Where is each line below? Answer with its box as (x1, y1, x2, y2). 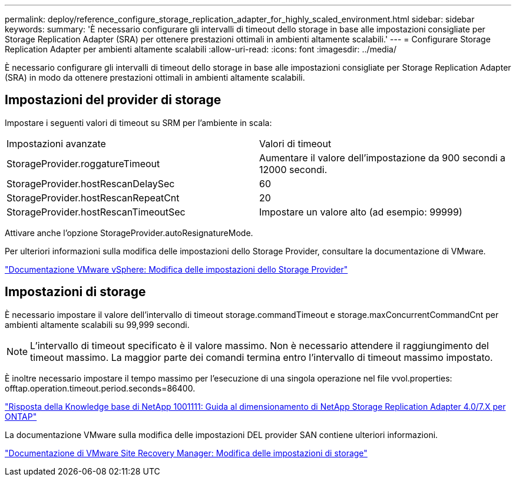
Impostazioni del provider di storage (5, 92, 221, 108)
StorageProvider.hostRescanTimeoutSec (6, 205, 186, 218)
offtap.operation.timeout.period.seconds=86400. (5, 383, 196, 393)
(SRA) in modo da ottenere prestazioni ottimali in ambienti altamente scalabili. (5, 72, 305, 82)
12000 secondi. (259, 163, 328, 175)
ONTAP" (5, 411, 37, 422)
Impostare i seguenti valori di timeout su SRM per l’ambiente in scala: (5, 117, 272, 128)
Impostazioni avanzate (6, 137, 106, 150)
